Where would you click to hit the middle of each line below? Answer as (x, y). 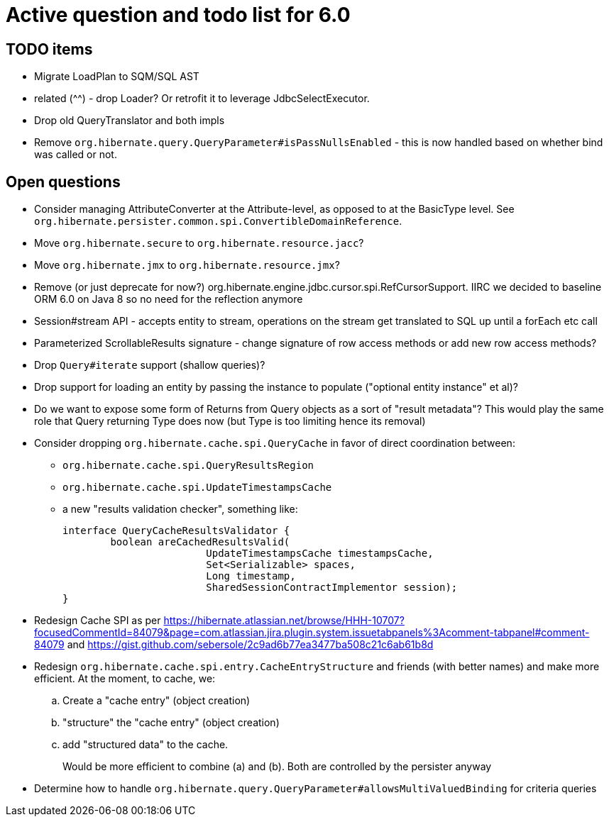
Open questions (63, 182)
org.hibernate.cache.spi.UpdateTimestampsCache (197, 488)
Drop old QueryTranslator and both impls (130, 121)
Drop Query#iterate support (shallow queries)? (150, 365)
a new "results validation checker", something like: (180, 509)
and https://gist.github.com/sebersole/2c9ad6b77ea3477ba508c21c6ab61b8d (250, 645)
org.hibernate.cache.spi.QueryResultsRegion (188, 466)
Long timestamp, (251, 576)
